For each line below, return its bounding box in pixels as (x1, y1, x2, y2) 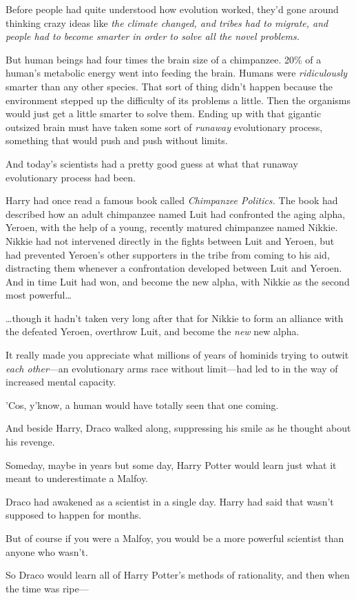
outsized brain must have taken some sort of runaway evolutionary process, (6, 119, 323, 134)
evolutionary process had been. (6, 170, 136, 184)
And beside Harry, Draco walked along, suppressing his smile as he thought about (6, 421, 351, 435)
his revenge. (6, 434, 55, 449)
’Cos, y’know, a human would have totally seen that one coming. (6, 397, 279, 412)
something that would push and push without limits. (6, 133, 228, 148)
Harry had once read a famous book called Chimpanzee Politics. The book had (6, 193, 338, 208)
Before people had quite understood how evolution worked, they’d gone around (6, 2, 339, 16)
